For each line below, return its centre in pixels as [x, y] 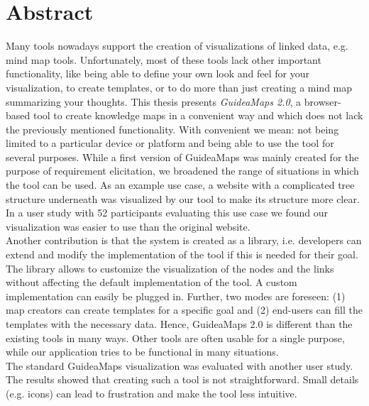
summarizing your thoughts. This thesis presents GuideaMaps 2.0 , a [154, 101]
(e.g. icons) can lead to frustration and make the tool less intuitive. [152, 393]
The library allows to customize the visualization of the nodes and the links [170, 268]
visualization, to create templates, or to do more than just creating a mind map [179, 87]
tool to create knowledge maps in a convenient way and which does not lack [198, 115]
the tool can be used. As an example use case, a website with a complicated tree [180, 185]
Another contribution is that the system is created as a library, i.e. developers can [184, 240]
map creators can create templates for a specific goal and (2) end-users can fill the [184, 310]
